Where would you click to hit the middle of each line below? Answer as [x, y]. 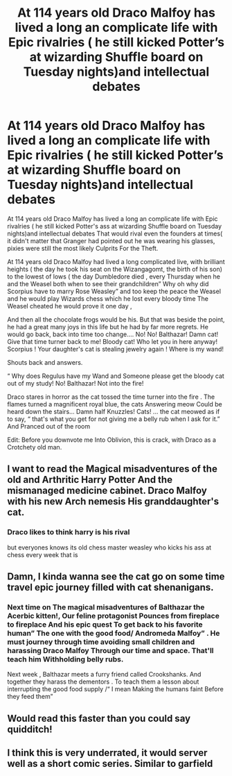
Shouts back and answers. [45, 362]
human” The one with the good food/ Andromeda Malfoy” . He [114, 633]
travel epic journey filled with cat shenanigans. [110, 587]
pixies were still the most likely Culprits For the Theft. [83, 248]
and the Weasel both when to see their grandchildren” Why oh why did [108, 283]
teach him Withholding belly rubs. [65, 659]
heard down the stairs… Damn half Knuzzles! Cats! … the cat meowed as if [114, 411]
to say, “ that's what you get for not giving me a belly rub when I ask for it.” [114, 419]
